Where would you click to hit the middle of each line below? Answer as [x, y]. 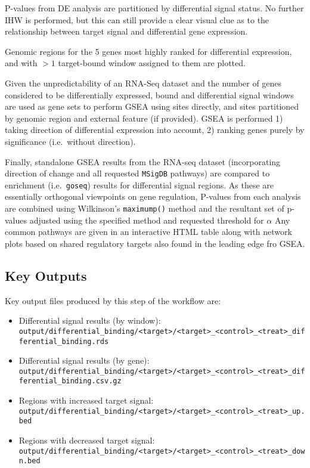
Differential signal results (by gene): [84, 360]
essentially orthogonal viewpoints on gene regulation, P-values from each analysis [153, 196]
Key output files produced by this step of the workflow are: [113, 300]
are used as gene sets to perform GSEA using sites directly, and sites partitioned [152, 106]
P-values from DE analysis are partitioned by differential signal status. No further [154, 8]
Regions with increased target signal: [86, 400]
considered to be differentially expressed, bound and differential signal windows [149, 94]
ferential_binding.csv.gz [70, 381]
